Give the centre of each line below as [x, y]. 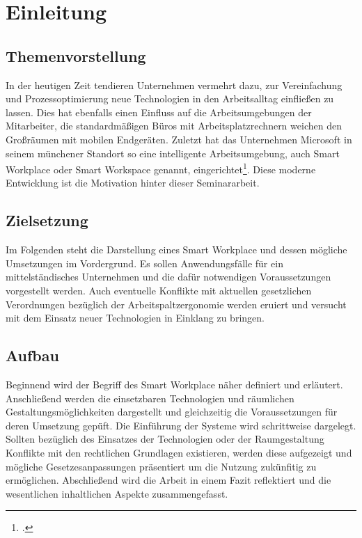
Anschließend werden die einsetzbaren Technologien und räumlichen [150, 398]
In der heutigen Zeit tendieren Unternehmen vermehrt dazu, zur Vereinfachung [174, 85]
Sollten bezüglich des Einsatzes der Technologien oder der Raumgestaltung [165, 439]
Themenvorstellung [76, 55]
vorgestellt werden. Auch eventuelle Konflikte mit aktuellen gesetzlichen [159, 290]
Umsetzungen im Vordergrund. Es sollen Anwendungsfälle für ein [144, 263]
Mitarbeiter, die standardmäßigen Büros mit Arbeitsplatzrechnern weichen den [174, 126]
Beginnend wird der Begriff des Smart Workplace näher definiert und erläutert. [174, 384]
